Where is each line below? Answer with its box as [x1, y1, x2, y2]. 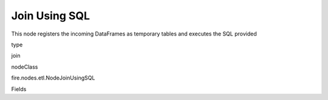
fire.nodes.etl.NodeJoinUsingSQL [11, 74, 95, 81]
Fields [11, 85, 27, 93]
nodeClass [11, 63, 38, 70]
